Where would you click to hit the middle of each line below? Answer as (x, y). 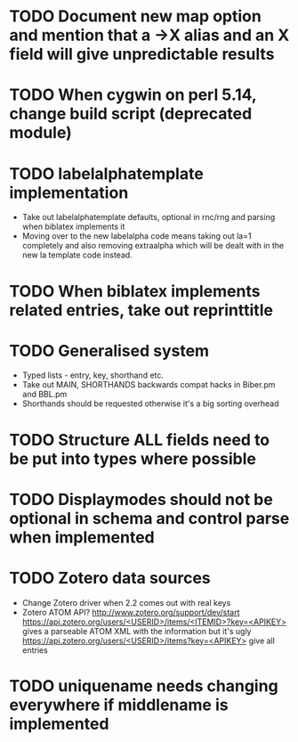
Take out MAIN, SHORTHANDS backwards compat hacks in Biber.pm (149, 385)
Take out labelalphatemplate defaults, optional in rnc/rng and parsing (149, 217)
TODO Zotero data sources (110, 578)
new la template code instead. (77, 255)
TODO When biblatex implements (135, 291)
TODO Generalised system (109, 351)
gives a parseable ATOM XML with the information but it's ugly (137, 631)
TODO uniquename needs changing (144, 685)
